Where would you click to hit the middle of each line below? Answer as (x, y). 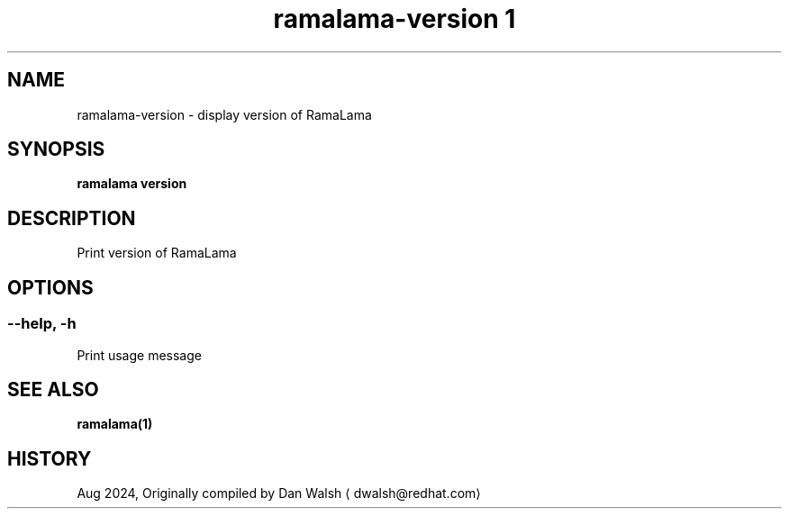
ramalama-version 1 (394, 19)
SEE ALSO (53, 389)
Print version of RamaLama (157, 253)
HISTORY (50, 458)
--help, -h (42, 324)
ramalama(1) (115, 424)
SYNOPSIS (56, 149)
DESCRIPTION (72, 218)
